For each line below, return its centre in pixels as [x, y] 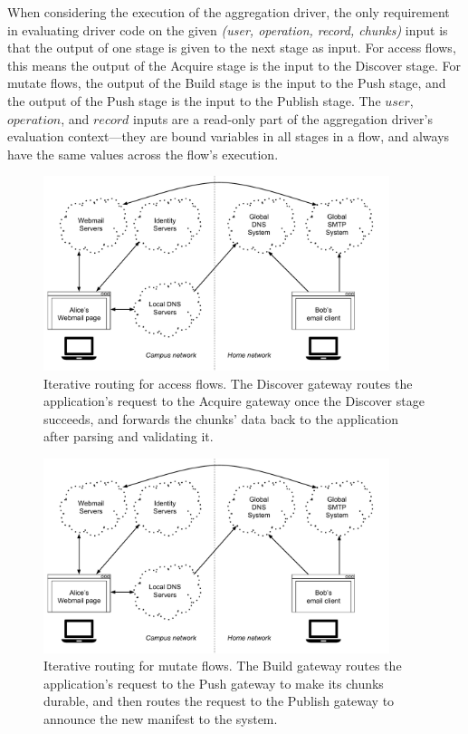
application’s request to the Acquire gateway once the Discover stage [234, 401]
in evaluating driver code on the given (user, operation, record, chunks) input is [228, 29]
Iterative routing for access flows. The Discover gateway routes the [228, 383]
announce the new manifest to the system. [161, 718]
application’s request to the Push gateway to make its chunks [214, 683]
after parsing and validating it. [129, 436]
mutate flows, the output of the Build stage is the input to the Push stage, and [227, 83]
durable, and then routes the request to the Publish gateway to [219, 701]
